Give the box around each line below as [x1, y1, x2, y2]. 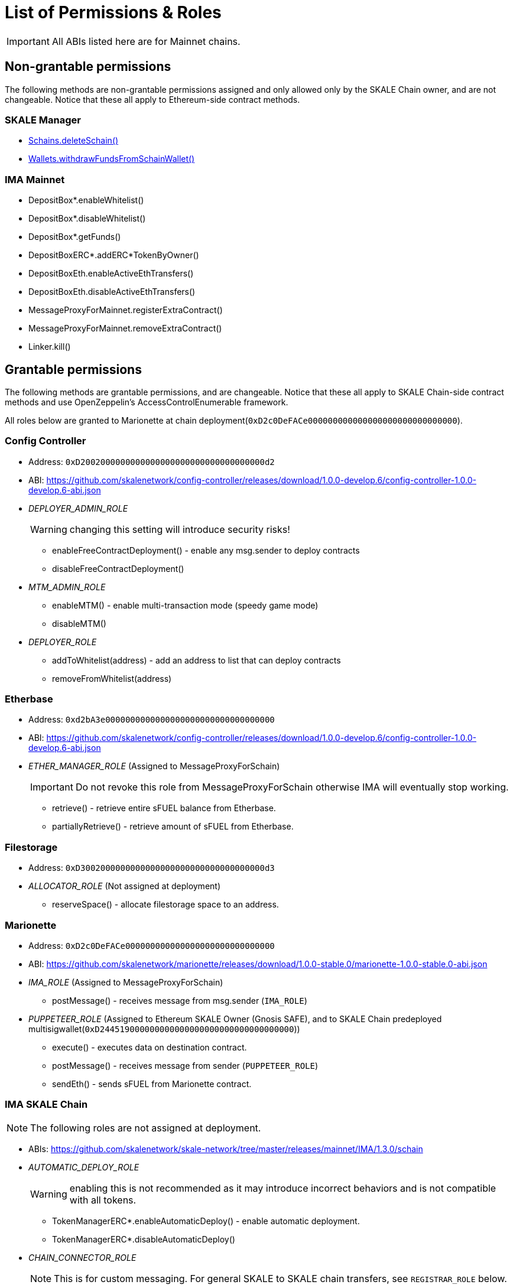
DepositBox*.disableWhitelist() [28, 213, 146, 224]
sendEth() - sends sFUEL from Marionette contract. [52, 1078, 252, 1089]
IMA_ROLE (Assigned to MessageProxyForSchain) [28, 977, 223, 987]
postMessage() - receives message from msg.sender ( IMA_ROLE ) [52, 995, 307, 1006]
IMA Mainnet [5, 173, 65, 186]
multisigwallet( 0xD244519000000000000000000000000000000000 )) [28, 1023, 300, 1034]
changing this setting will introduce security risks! [69, 523, 290, 535]
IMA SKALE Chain [5, 1098, 88, 1111]
